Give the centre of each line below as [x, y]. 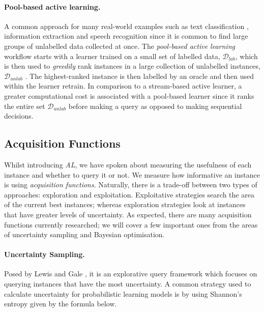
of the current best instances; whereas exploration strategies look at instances [125, 204]
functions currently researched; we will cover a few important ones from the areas [131, 224]
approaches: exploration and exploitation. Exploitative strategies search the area [129, 194]
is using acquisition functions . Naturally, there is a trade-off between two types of [131, 185]
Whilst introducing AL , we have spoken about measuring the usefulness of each [128, 164]
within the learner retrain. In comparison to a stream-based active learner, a [123, 86]
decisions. [19, 116]
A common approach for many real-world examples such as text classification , [126, 26]
